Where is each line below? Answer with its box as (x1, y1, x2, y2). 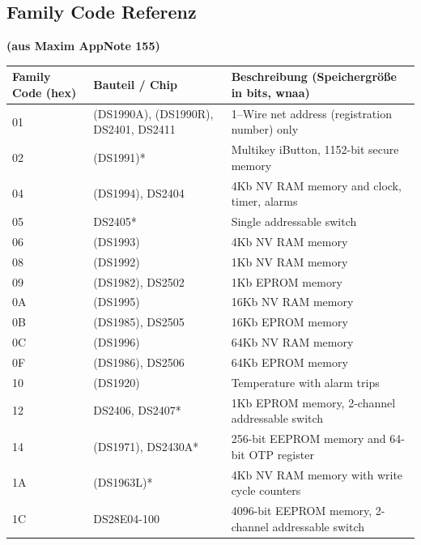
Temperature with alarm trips (231, 373, 380, 390)
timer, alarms (231, 193, 298, 210)
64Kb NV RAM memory (231, 334, 354, 351)
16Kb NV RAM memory (231, 293, 354, 310)
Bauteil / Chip (93, 76, 177, 93)
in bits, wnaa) (231, 83, 310, 100)
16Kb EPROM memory (231, 313, 348, 330)
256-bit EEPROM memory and (231, 430, 386, 447)
